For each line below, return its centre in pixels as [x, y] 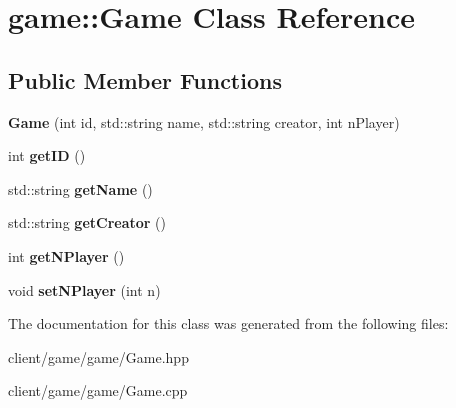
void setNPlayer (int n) [84, 289]
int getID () [47, 155]
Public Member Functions [145, 79]
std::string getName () [80, 188]
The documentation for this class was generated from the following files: [228, 323]
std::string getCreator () [87, 222]
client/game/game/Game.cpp [98, 390]
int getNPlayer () [66, 255]
